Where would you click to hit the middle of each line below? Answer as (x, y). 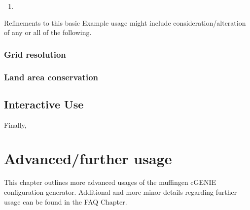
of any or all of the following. (48, 32)
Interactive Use (44, 104)
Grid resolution (35, 54)
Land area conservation (51, 77)
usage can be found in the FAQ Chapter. (66, 201)
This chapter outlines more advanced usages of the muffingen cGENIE (110, 182)
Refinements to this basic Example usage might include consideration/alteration (125, 22)
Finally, (15, 124)
